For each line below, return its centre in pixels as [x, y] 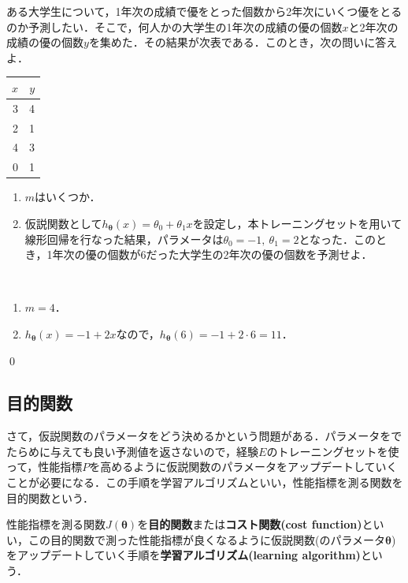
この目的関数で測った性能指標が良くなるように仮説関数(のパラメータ [207, 539]
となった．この [338, 239]
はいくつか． [68, 197]
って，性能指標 [45, 467]
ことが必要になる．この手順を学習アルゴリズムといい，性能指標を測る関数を [205, 482]
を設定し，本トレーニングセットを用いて [297, 223]
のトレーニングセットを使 [333, 451]
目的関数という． [50, 497]
